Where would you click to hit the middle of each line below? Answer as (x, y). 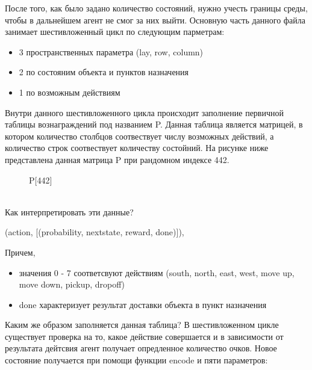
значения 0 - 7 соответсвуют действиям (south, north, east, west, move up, (157, 272)
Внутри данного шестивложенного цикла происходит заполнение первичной (144, 112)
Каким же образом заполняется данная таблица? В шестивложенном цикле (142, 325)
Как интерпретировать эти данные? (69, 211)
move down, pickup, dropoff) (72, 284)
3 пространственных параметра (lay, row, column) (111, 51)
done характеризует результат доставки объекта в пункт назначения (143, 304)
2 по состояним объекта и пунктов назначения (104, 72)
